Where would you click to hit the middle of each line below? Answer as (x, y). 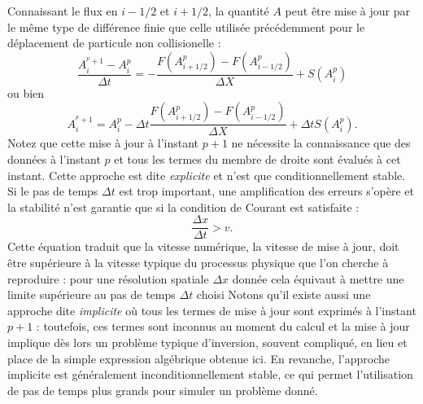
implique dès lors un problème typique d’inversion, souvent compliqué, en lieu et (207, 343)
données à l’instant (54, 159)
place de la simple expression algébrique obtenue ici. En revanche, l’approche (198, 358)
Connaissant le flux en (63, 11)
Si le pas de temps (53, 191)
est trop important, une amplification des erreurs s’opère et (267, 191)
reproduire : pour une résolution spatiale (108, 278)
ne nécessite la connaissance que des (321, 143)
